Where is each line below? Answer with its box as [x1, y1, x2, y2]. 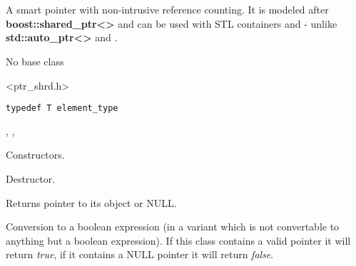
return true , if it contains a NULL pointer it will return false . [6, 247, 274, 262]
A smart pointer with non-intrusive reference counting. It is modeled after [6, 2, 329, 17]
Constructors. [6, 147, 65, 162]
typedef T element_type [6, 103, 118, 114]
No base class [6, 53, 64, 68]
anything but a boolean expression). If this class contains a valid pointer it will [6, 233, 351, 248]
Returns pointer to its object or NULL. [6, 195, 177, 210]
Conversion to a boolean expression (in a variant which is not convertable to [6, 219, 340, 234]
